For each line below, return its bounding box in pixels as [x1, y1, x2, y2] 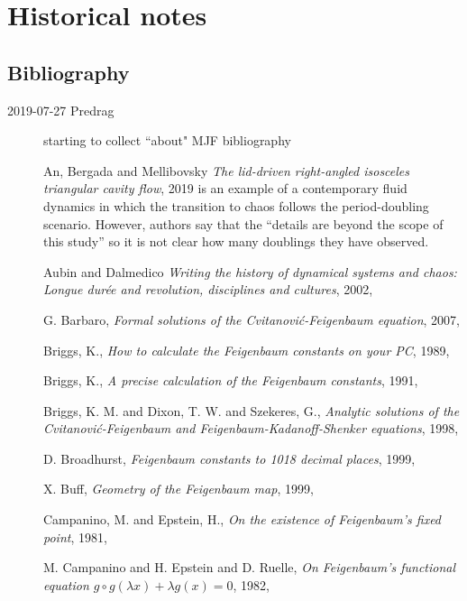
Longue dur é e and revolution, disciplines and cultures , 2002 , [43, 280, 373, 299]
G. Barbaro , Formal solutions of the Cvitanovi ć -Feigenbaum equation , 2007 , [43, 310, 461, 328]
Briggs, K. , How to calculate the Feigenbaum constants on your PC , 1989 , [43, 340, 450, 359]
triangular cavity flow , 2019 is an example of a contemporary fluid [43, 179, 407, 198]
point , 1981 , [43, 527, 107, 546]
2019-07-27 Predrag [7, 100, 114, 119]
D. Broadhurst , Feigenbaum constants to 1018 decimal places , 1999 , [43, 448, 416, 467]
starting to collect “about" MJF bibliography [43, 131, 291, 150]
